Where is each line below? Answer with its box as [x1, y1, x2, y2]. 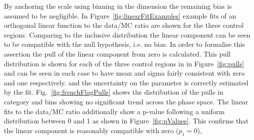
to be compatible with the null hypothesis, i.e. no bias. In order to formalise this [4, 39, 245, 49]
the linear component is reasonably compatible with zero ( [4, 125, 179, 135]
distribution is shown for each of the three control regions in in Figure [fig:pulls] [4, 58, 244, 68]
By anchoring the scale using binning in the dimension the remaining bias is [4, 1, 232, 11]
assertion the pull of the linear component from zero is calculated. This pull [4, 48, 231, 59]
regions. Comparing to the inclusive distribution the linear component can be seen [4, 29, 251, 40]
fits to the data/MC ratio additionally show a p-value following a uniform [4, 106, 225, 116]
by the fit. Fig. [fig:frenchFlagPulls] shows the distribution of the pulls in [4, 87, 224, 97]
